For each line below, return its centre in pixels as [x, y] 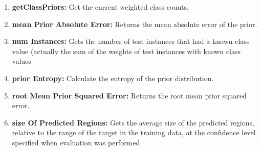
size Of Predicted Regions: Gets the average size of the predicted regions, [133, 122]
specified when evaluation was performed [76, 142]
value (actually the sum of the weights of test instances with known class [126, 51]
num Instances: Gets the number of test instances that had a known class [131, 41]
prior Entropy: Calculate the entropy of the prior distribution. [113, 78]
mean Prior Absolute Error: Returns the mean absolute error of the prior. [135, 24]
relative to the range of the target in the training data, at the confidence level [134, 132]
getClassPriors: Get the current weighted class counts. [100, 7]
